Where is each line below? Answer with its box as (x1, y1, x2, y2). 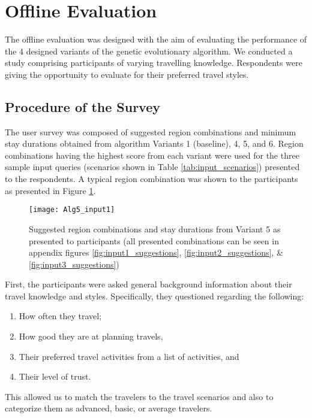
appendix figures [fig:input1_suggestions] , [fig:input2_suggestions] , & (29, 246, 283, 259)
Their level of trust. (19, 370, 91, 383)
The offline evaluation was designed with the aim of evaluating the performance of (5, 33, 307, 46)
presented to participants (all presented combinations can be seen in (29, 234, 279, 247)
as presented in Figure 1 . (5, 184, 96, 196)
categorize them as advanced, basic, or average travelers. (5, 402, 212, 414)
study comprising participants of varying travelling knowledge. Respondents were (5, 56, 302, 69)
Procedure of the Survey (5, 97, 160, 116)
